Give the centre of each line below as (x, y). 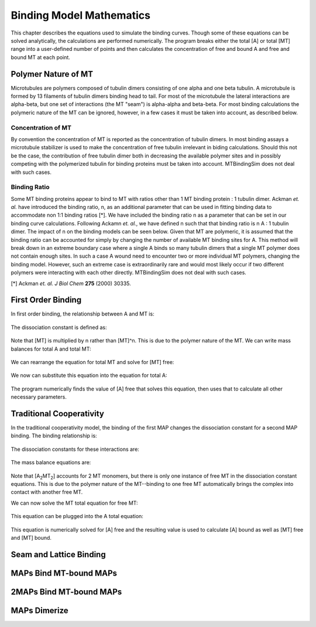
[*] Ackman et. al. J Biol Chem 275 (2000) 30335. (71, 283)
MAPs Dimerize (39, 610)
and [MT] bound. (31, 538)
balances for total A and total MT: (51, 349)
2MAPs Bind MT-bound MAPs (66, 592)
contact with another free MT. (47, 492)
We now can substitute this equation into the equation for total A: (89, 375)
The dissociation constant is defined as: (59, 327)
